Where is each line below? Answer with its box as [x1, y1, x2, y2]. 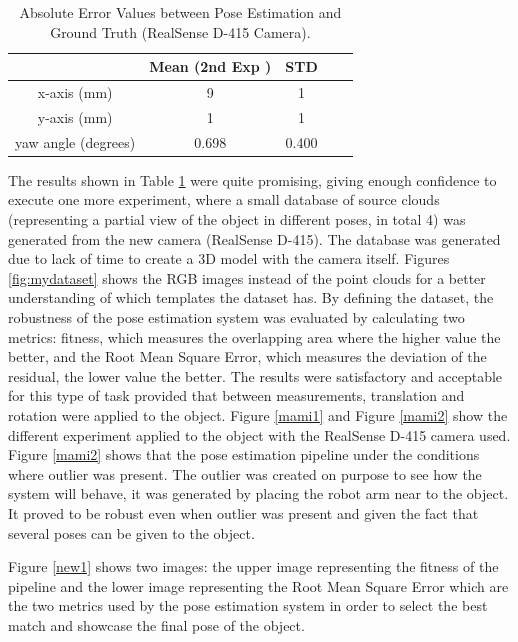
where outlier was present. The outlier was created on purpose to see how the [8, 463, 482, 484]
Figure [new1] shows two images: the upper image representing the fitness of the [8, 556, 499, 577]
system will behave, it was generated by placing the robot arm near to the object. [8, 483, 509, 504]
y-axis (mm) [37, 106, 113, 127]
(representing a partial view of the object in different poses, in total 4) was [8, 209, 466, 229]
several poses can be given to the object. [8, 522, 255, 543]
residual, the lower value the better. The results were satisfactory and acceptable [8, 365, 503, 386]
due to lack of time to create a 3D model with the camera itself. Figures [8, 248, 450, 269]
